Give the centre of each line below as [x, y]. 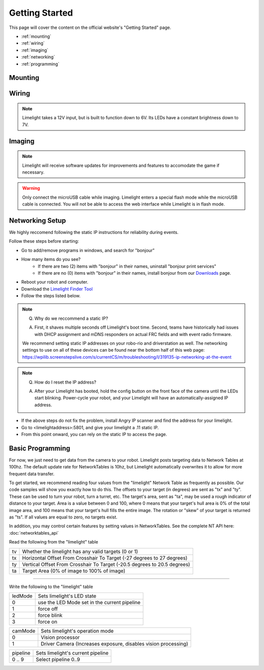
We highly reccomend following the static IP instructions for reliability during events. [94, 232]
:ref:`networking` [38, 57]
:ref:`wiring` [33, 43]
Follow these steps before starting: [44, 241]
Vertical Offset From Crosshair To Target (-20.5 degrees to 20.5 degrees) [106, 564]
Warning [31, 188]
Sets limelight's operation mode [77, 631]
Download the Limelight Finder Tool [57, 289]
